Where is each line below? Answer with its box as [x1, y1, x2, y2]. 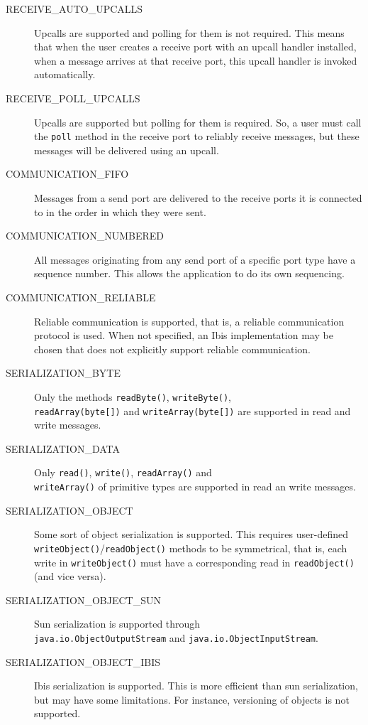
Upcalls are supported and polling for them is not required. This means [34, 25, 345, 40]
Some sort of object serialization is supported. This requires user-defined [34, 527, 348, 542]
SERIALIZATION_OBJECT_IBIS [6, 654, 160, 669]
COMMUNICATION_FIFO [6, 166, 129, 181]
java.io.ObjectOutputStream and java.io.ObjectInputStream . [34, 630, 318, 645]
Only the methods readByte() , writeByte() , [34, 389, 232, 404]
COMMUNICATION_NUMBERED [6, 228, 165, 243]
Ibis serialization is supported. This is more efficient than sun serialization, [34, 678, 358, 693]
